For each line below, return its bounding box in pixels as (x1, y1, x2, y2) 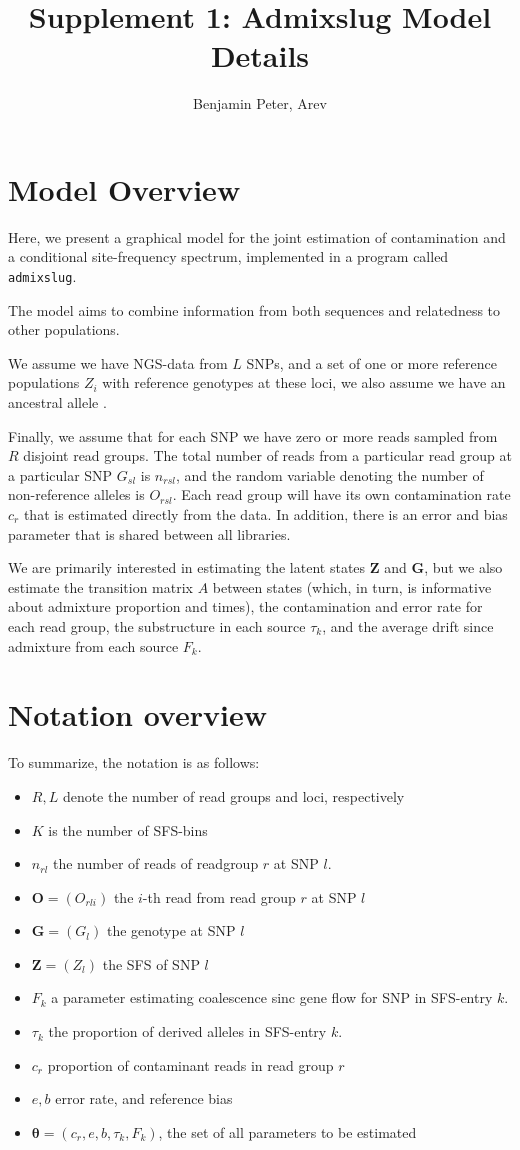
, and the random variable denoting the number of (176, 464, 484, 485)
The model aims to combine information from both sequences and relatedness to (8, 299, 501, 320)
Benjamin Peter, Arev (193, 93, 327, 114)
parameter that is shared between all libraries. (8, 523, 291, 544)
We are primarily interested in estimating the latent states (8, 557, 366, 578)
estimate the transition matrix (8, 576, 193, 597)
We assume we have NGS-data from (8, 352, 228, 373)
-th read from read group (142, 886, 296, 907)
